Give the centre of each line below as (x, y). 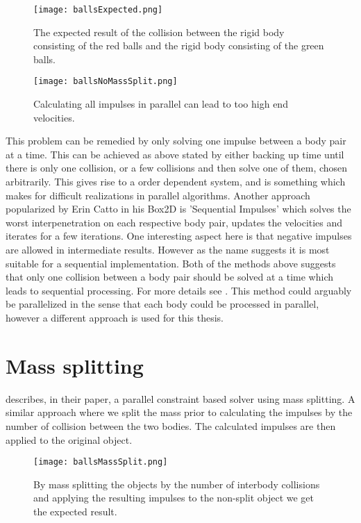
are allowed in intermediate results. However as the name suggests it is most (168, 250)
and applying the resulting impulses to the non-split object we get (174, 498)
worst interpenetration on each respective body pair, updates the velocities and (174, 222)
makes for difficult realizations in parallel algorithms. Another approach (158, 195)
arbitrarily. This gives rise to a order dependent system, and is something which (176, 182)
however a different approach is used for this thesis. (115, 317)
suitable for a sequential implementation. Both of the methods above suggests (171, 263)
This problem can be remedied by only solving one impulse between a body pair (176, 141)
